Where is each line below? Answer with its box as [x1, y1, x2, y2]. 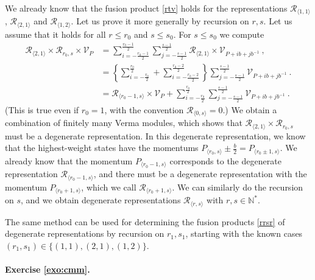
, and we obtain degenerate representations [21, 194, 181, 206]
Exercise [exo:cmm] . [5, 262, 90, 275]
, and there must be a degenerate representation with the [93, 167, 307, 180]
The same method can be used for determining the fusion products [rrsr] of [5, 215, 285, 228]
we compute [219, 27, 264, 40]
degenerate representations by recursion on [5, 227, 165, 240]
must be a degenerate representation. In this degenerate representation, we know [5, 129, 306, 142]
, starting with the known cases [185, 227, 303, 240]
